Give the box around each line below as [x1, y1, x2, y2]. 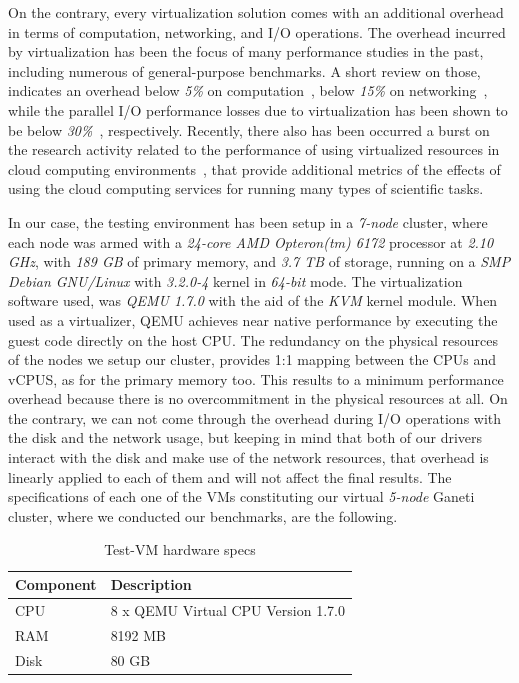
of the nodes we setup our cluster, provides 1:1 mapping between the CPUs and [8, 349, 496, 370]
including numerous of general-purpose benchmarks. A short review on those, [8, 60, 481, 81]
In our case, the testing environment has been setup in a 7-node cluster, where [8, 211, 488, 232]
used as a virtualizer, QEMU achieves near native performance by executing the [8, 309, 498, 330]
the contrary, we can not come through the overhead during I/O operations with [8, 407, 502, 428]
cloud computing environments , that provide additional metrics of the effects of [8, 158, 501, 179]
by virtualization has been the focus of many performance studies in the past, [8, 41, 484, 62]
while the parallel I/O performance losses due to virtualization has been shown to [8, 99, 508, 120]
